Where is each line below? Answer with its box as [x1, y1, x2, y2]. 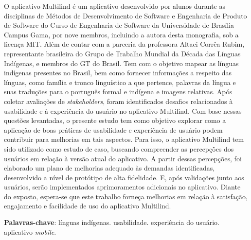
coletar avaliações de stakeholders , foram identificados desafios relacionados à [4, 96, 233, 106]
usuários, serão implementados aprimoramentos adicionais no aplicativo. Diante [4, 182, 241, 192]
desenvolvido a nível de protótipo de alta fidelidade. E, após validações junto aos [4, 172, 244, 182]
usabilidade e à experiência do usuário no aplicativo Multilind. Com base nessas [4, 105, 242, 116]
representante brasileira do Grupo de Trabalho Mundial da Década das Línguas [4, 48, 241, 58]
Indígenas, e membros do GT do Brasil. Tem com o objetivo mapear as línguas [4, 58, 239, 68]
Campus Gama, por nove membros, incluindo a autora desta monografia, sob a [4, 29, 239, 39]
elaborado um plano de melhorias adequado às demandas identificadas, [4, 163, 215, 173]
